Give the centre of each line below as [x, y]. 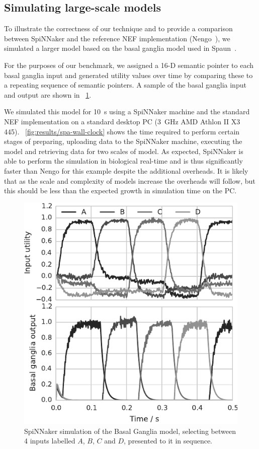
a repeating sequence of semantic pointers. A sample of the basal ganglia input [125, 85]
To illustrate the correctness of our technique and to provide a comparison [118, 28]
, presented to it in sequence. [168, 441]
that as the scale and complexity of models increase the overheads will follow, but [130, 180]
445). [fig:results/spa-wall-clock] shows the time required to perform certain [122, 131]
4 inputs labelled [50, 441]
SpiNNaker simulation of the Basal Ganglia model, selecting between [130, 431]
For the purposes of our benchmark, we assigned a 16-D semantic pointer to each [129, 65]
